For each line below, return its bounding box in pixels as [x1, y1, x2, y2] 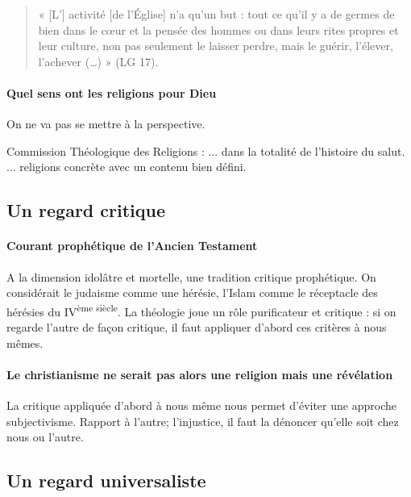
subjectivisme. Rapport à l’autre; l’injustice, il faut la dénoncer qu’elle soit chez [6, 412, 399, 429]
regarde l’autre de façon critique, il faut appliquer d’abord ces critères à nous [6, 318, 387, 335]
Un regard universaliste [6, 468, 206, 493]
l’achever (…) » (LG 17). [38, 52, 159, 69]
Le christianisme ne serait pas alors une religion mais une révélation [6, 365, 393, 382]
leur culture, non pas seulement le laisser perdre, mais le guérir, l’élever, [38, 37, 393, 54]
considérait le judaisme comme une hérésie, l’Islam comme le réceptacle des [6, 284, 378, 301]
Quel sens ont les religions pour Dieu [6, 84, 217, 101]
